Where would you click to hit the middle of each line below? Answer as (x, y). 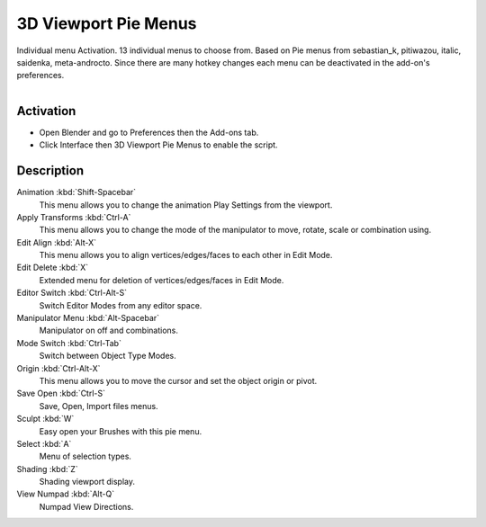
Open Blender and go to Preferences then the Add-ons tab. (149, 132)
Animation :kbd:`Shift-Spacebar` (76, 192)
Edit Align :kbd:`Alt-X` (57, 242)
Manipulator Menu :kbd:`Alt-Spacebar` (88, 318)
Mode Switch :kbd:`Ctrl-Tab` (69, 343)
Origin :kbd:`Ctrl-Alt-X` (58, 368)
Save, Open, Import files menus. (99, 406)
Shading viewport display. (87, 482)
